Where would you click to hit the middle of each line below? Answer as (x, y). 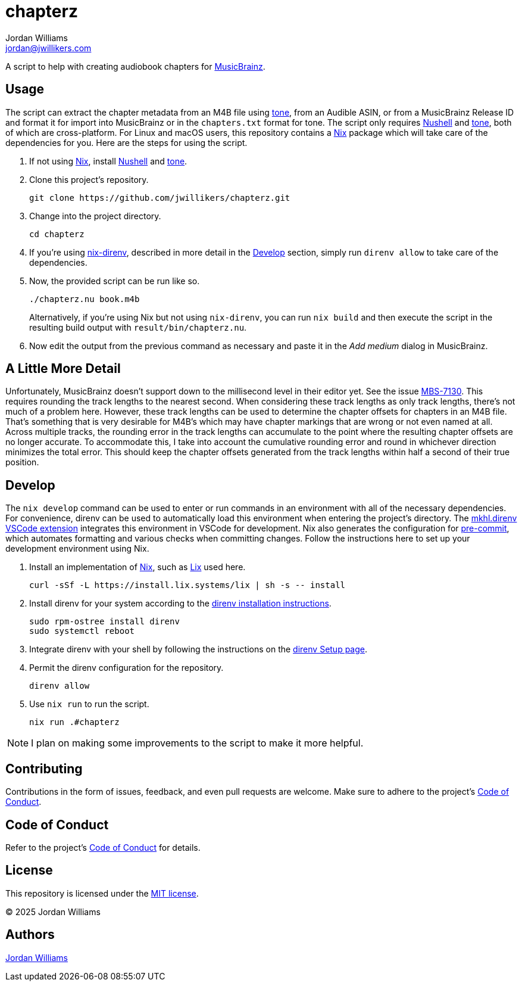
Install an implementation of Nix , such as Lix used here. (137, 567)
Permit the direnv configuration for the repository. (126, 668)
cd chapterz (57, 234)
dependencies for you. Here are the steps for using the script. (126, 142)
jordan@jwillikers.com (49, 48)
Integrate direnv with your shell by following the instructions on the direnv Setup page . (199, 649)
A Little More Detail (63, 369)
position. (22, 462)
